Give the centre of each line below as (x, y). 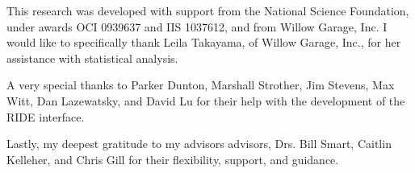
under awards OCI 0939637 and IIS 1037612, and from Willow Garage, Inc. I (197, 26)
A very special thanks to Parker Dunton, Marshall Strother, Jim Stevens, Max (201, 85)
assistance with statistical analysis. (92, 58)
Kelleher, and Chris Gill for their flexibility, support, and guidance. (173, 159)
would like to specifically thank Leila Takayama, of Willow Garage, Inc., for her (204, 42)
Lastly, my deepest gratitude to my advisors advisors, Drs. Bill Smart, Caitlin (199, 144)
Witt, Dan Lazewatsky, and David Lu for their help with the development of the (206, 100)
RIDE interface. (46, 116)
